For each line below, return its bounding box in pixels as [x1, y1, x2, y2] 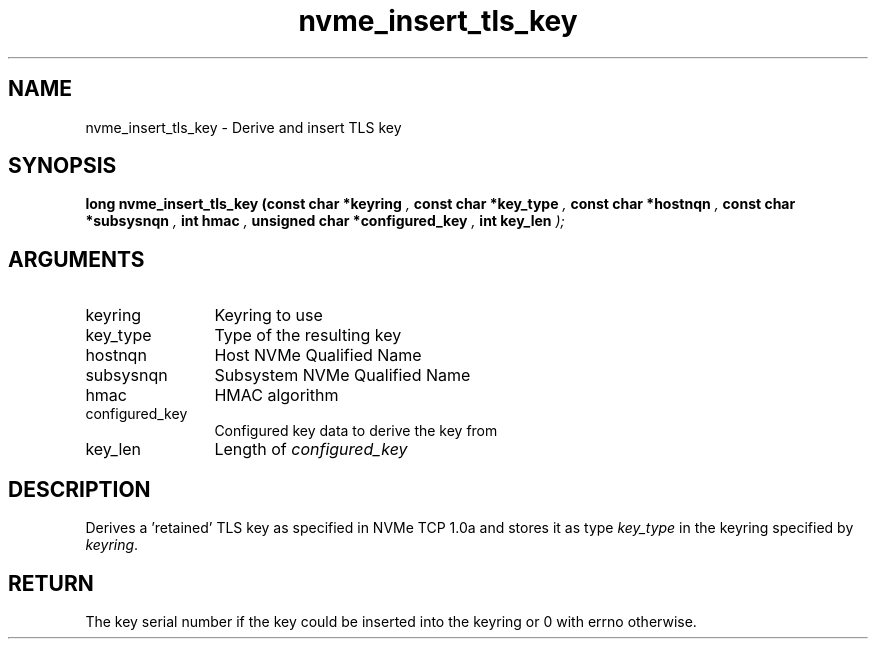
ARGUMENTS [8, 246, 145, 272]
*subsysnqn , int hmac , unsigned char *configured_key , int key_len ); [85, 212, 565, 230]
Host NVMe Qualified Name [214, 345, 422, 366]
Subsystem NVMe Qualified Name [214, 365, 471, 386]
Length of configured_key [214, 439, 408, 460]
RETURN [8, 570, 94, 596]
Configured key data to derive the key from [214, 422, 498, 440]
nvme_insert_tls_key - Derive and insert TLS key [85, 118, 402, 136]
